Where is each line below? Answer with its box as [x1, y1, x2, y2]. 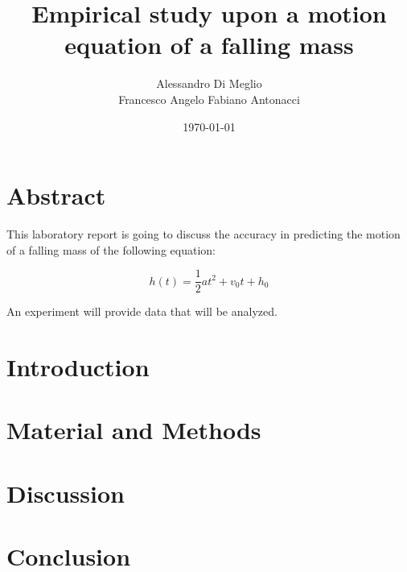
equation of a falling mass [64, 28, 354, 61]
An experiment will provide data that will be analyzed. [6, 303, 277, 320]
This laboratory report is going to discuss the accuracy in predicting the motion [6, 226, 401, 242]
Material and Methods [6, 413, 261, 446]
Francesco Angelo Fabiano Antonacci [118, 90, 300, 107]
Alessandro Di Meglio [156, 75, 262, 92]
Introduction [6, 350, 150, 383]
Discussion [6, 476, 125, 509]
